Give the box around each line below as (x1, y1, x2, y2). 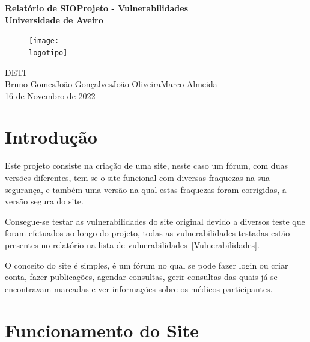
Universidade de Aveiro (5, 13, 103, 26)
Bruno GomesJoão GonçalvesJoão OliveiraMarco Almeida (5, 78, 217, 90)
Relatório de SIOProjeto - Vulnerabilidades (5, 2, 189, 14)
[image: (29, 37, 59, 46)
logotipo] (29, 48, 68, 57)
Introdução (5, 124, 97, 149)
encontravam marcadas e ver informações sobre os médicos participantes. (5, 282, 273, 295)
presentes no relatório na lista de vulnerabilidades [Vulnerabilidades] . (5, 238, 260, 251)
